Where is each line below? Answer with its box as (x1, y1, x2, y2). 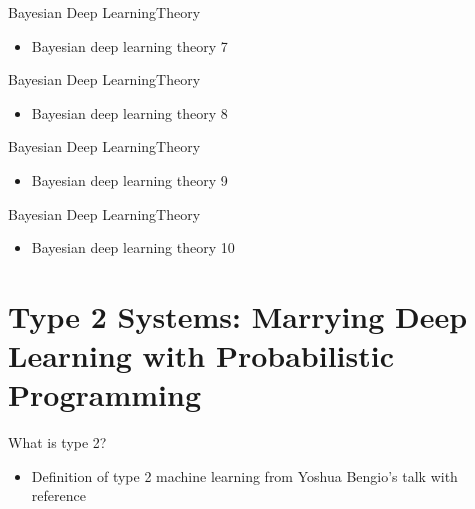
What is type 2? (8, 432, 107, 453)
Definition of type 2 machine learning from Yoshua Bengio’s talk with (31, 465, 458, 486)
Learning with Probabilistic (8, 335, 395, 376)
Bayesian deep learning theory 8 (31, 102, 228, 123)
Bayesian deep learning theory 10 (31, 237, 235, 258)
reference (31, 485, 86, 506)
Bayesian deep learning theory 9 (31, 169, 228, 190)
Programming (8, 374, 201, 415)
